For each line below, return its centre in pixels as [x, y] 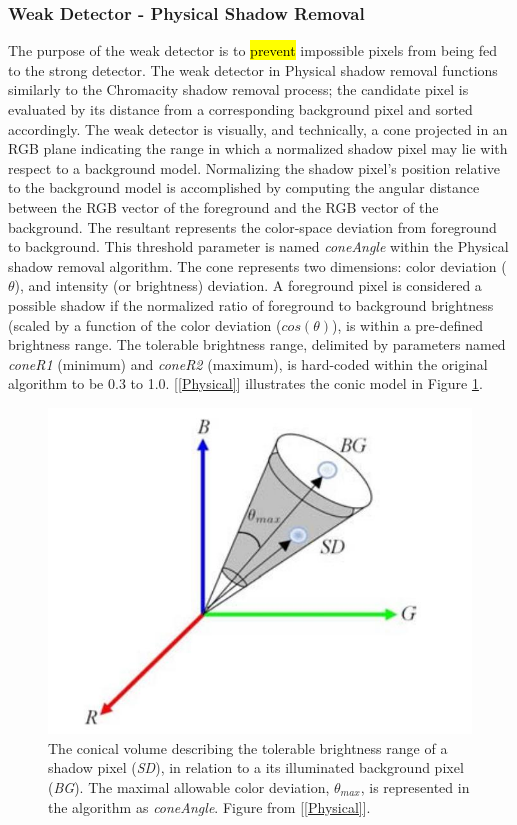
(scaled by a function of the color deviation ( [145, 324]
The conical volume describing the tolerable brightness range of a [248, 747]
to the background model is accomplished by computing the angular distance [244, 187]
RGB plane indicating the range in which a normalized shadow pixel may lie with [258, 148]
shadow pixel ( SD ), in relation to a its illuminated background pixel [256, 767]
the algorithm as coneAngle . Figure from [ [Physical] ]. [209, 806]
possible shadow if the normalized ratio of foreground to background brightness [251, 304]
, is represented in [415, 786]
